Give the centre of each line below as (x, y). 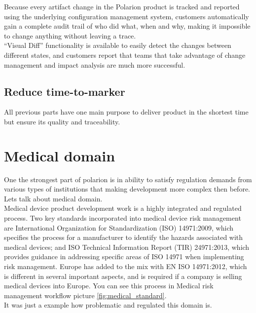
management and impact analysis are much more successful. (95, 64)
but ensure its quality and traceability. (62, 121)
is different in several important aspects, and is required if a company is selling (123, 276)
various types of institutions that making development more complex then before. (127, 189)
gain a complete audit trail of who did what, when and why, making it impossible (127, 26)
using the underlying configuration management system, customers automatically (127, 16)
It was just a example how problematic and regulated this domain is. (108, 305)
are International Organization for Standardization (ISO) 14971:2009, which (119, 227)
